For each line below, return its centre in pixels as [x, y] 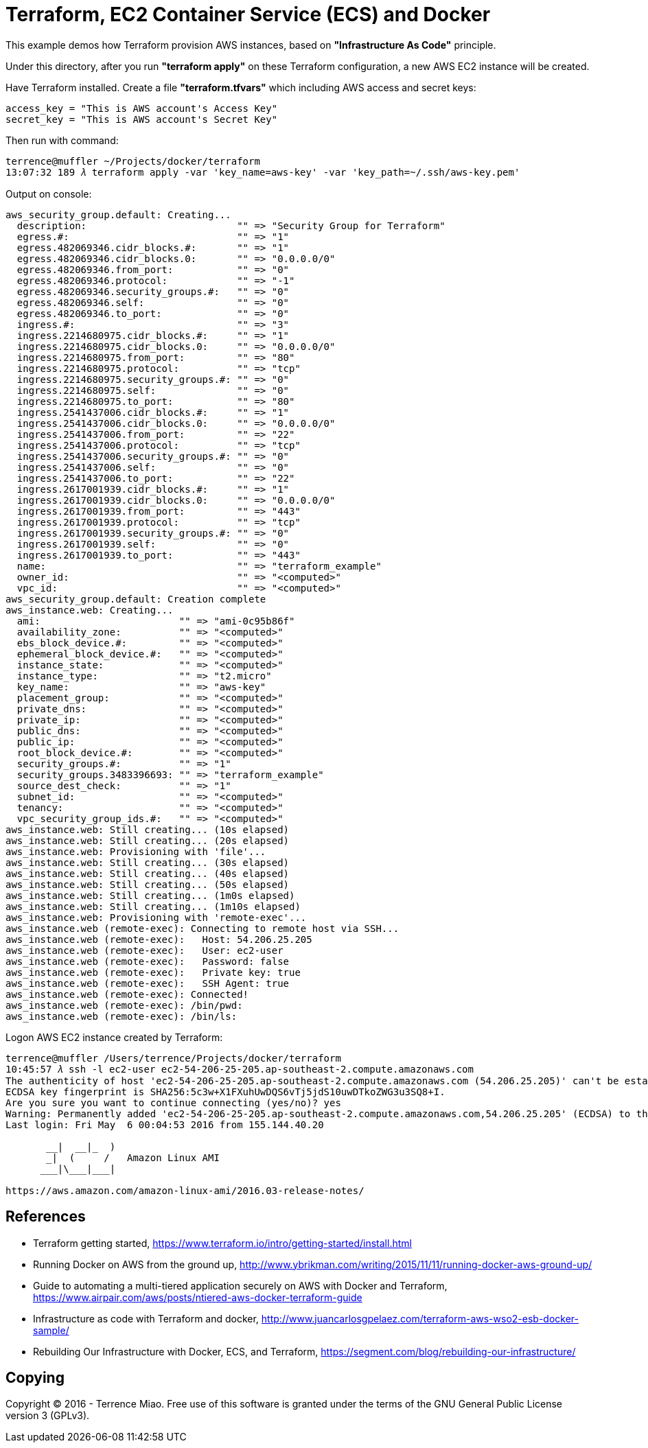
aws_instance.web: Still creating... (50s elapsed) [148, 884]
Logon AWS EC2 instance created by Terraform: [114, 1037]
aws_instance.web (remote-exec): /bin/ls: [121, 1016]
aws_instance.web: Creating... [90, 610]
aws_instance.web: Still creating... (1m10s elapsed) [153, 906]
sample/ [51, 1330]
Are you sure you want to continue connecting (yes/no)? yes [173, 1102]
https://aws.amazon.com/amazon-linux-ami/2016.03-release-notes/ [185, 1190]
